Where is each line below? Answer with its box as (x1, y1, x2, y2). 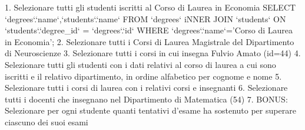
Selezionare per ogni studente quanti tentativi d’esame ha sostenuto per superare (5, 104, 296, 117)
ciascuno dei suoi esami (5, 115, 88, 128)
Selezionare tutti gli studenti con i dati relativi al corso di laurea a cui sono (5, 58, 276, 70)
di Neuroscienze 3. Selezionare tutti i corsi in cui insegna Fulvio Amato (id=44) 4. (5, 47, 301, 59)
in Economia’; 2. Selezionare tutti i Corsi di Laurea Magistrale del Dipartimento (5, 35, 294, 47)
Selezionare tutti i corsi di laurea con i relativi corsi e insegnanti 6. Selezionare (5, 81, 288, 94)
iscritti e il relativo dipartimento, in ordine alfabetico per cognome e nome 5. (5, 70, 282, 82)
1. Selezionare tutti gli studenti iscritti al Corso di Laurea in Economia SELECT (5, 1, 296, 13)
